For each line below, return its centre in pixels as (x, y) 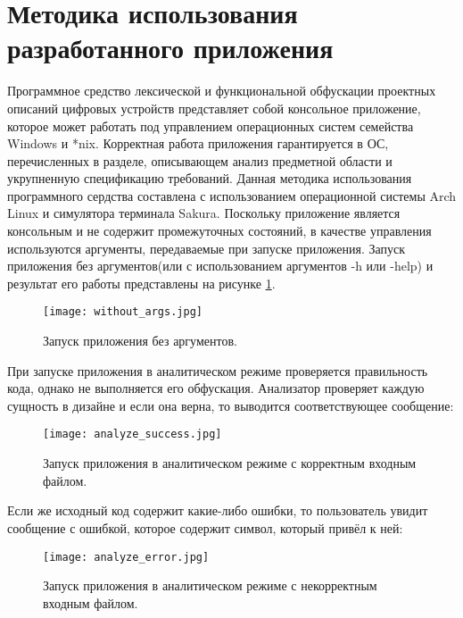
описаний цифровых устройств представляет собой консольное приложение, (214, 108)
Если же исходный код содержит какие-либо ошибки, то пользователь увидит (218, 510)
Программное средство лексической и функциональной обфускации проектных (222, 91)
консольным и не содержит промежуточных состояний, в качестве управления (219, 231)
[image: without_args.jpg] (123, 312)
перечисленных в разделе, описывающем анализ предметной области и (200, 160)
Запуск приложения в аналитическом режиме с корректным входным (230, 463)
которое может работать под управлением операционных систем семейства (211, 125)
